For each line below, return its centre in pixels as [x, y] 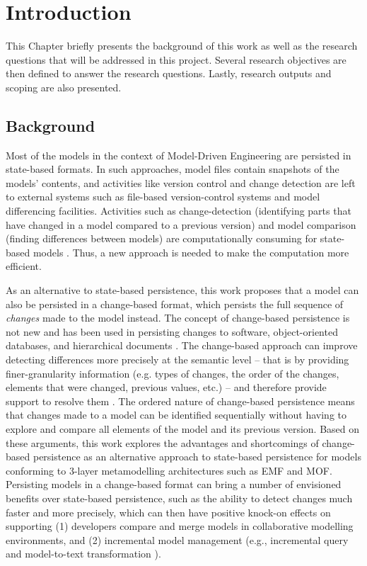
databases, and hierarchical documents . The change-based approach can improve [182, 345]
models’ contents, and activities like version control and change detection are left [181, 182]
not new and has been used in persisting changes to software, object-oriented [172, 331]
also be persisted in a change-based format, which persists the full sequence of [175, 304]
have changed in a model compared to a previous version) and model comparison [181, 224]
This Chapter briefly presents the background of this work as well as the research [182, 46]
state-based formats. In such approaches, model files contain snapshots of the [173, 169]
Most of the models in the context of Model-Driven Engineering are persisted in [179, 155]
